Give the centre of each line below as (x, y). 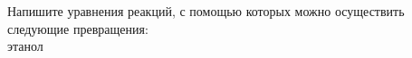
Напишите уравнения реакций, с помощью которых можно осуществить (206, 11)
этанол (25, 46)
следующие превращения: (78, 28)
